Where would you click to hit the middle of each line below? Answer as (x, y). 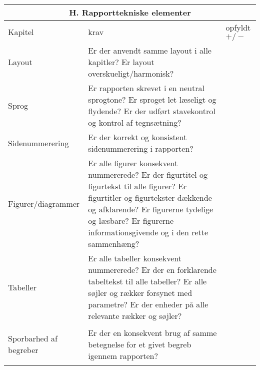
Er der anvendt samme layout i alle (150, 50)
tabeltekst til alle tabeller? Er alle (147, 281)
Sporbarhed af (33, 338)
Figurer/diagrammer (44, 203)
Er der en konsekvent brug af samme (152, 332)
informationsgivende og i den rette (148, 232)
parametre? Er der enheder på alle (148, 304)
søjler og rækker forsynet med (140, 293)
